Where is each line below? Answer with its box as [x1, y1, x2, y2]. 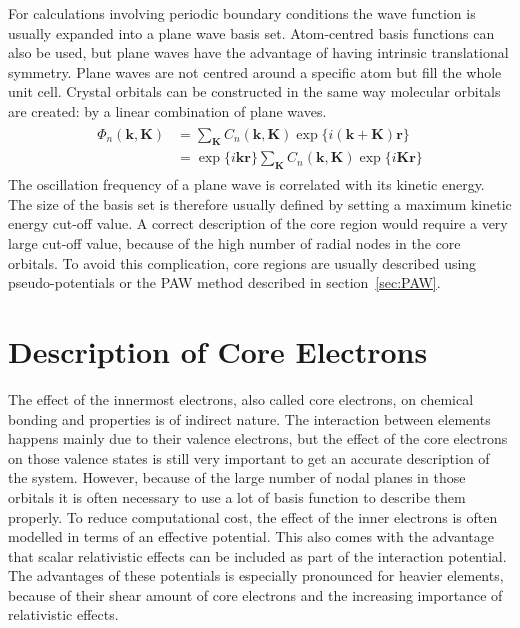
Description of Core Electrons [8, 331, 428, 371]
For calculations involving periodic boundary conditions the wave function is [8, 3, 476, 23]
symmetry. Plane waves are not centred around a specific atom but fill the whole [8, 61, 502, 82]
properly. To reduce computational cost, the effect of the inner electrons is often [8, 506, 498, 527]
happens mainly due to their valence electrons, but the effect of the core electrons [8, 428, 508, 449]
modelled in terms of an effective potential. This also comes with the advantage [8, 526, 495, 547]
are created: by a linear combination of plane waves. [8, 100, 327, 121]
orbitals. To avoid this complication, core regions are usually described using [8, 252, 477, 273]
